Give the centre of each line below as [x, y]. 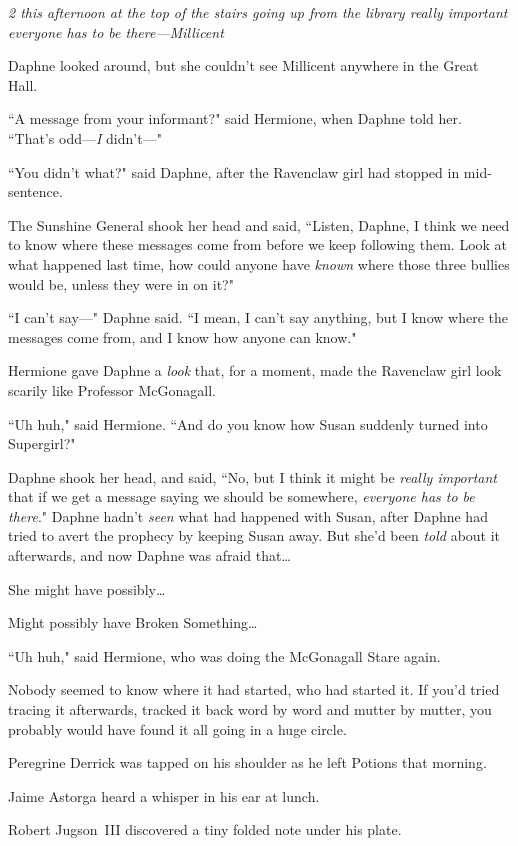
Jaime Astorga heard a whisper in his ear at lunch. [164, 795]
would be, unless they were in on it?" [121, 283]
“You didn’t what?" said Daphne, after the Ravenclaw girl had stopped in [234, 171]
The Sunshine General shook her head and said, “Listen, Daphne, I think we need [259, 224]
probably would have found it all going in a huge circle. [177, 728]
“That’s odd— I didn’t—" [85, 137]
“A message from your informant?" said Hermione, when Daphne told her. [235, 118]
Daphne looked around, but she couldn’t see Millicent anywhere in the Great [243, 65]
